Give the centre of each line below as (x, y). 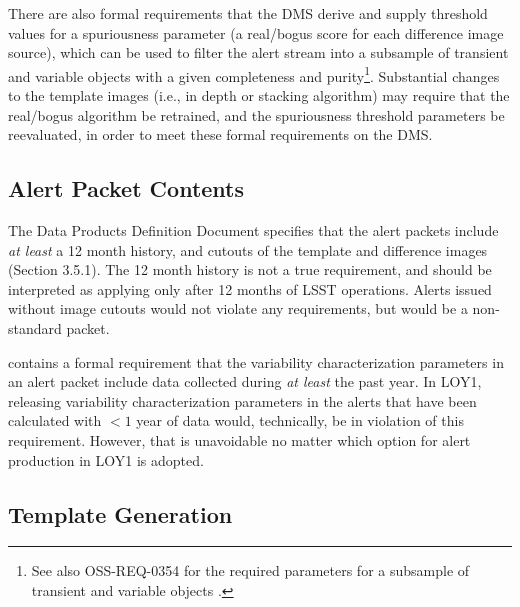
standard (35, 327)
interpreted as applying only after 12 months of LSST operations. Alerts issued (250, 288)
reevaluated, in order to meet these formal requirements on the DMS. (220, 134)
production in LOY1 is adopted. (106, 459)
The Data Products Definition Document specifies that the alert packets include (253, 230)
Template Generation (120, 513)
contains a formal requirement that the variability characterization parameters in (256, 361)
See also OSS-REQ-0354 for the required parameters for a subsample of (250, 570)
